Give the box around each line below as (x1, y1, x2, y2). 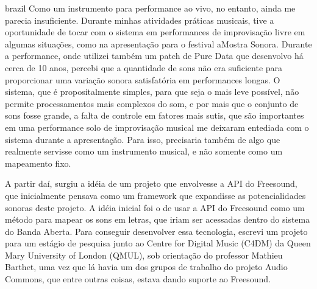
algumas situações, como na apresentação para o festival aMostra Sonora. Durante (5, 37, 312, 50)
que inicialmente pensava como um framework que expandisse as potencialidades (5, 189, 306, 201)
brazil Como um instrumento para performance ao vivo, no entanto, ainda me (5, 2, 296, 14)
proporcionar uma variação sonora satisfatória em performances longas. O (5, 73, 280, 86)
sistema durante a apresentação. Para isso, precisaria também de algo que (5, 133, 280, 145)
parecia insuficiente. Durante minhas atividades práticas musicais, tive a (5, 13, 274, 26)
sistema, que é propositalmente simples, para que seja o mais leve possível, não (5, 85, 299, 98)
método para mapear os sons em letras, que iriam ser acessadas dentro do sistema (5, 213, 310, 226)
